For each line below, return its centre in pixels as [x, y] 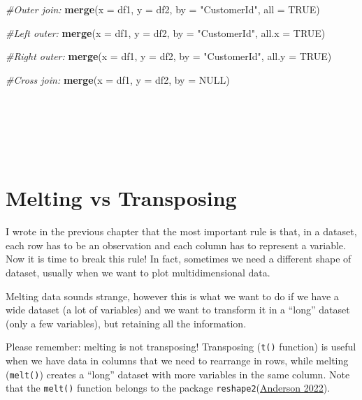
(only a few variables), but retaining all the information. [126, 323]
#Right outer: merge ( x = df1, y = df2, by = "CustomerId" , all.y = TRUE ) [169, 56]
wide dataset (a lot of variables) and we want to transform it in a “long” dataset [178, 310]
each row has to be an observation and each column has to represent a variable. [176, 245]
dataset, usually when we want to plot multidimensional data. [138, 273]
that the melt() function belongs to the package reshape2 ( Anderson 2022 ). [168, 388]
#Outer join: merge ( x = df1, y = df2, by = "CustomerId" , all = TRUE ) [163, 9]
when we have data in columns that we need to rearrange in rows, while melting [177, 361]
